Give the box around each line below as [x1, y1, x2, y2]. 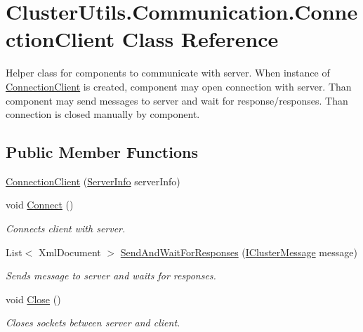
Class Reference [121, 25, 279, 53]
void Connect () [6, 197, 74, 212]
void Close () [6, 291, 61, 306]
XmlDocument [38, 244, 101, 259]
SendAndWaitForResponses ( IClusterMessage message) [120, 244, 357, 259]
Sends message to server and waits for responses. [6, 268, 216, 283]
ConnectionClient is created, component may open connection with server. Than [6, 79, 352, 93]
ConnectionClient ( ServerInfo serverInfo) [6, 173, 180, 188]
